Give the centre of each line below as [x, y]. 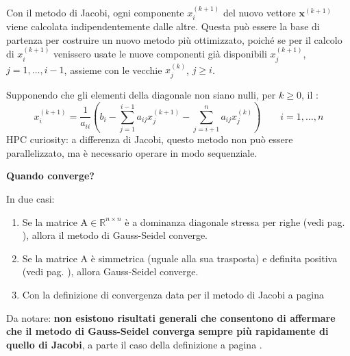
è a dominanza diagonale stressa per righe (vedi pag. [235, 221]
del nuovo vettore [259, 12]
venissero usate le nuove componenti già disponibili [160, 54]
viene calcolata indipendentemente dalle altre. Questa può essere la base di [163, 26]
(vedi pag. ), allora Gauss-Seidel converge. [110, 271]
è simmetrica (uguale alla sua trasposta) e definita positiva [214, 258]
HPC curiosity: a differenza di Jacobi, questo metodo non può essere [150, 139]
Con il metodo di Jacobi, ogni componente [95, 12]
